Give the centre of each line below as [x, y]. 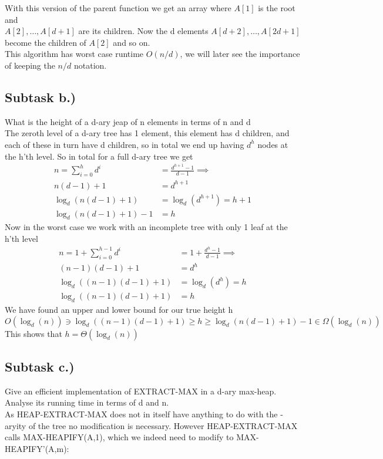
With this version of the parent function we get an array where [118, 8]
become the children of [46, 42]
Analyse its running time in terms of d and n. [87, 402]
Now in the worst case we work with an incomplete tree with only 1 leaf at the [146, 227]
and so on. [132, 42]
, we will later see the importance [240, 54]
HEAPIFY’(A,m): [37, 448]
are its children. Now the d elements [143, 31]
